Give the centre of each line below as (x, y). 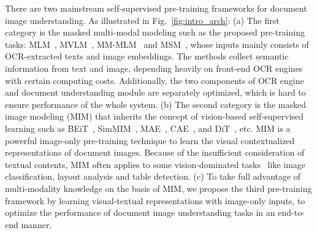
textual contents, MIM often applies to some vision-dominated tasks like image (155, 164)
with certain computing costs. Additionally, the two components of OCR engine (155, 80)
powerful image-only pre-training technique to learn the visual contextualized (150, 140)
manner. (36, 224)
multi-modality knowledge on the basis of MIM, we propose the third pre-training (158, 188)
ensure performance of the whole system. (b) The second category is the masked (155, 104)
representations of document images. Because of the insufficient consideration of (155, 152)
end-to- (291, 212)
